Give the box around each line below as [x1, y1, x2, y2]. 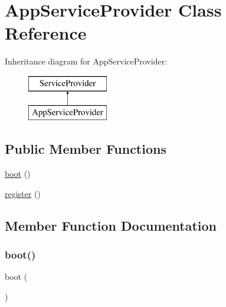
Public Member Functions [5, 140, 166, 158]
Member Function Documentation [5, 216, 217, 234]
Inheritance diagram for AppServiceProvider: [5, 55, 168, 67]
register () [5, 187, 41, 199]
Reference [5, 21, 87, 45]
